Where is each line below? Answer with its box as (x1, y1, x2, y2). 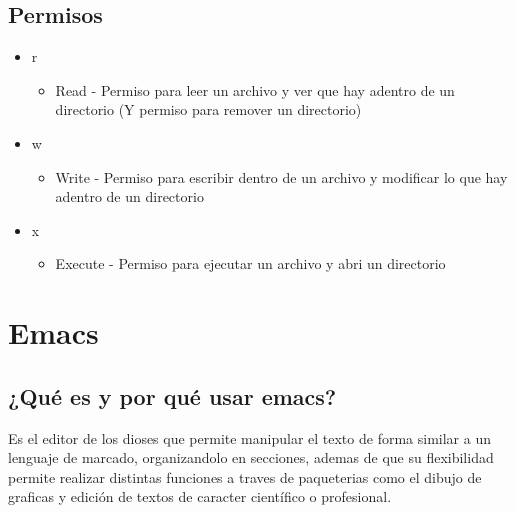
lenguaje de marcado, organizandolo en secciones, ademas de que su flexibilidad (8, 447, 494, 468)
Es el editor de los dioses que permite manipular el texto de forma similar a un (8, 427, 491, 448)
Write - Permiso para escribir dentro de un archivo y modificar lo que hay (55, 166, 508, 187)
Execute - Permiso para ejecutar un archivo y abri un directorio (55, 253, 446, 274)
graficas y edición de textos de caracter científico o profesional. (8, 486, 392, 507)
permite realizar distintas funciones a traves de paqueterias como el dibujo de (8, 466, 482, 487)
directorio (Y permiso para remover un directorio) (55, 99, 362, 120)
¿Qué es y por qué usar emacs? (8, 380, 337, 411)
